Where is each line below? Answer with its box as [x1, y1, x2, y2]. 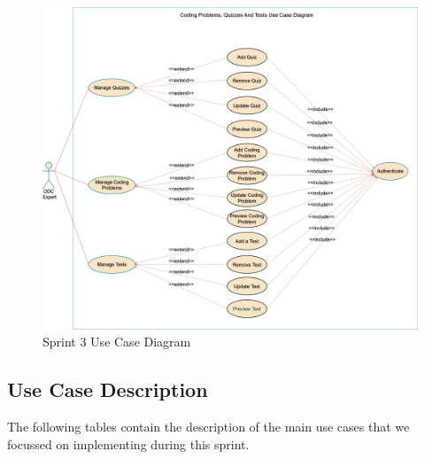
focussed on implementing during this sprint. [7, 434, 250, 453]
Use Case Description [7, 376, 208, 403]
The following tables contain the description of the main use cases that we [7, 416, 410, 435]
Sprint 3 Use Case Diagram [42, 332, 191, 351]
